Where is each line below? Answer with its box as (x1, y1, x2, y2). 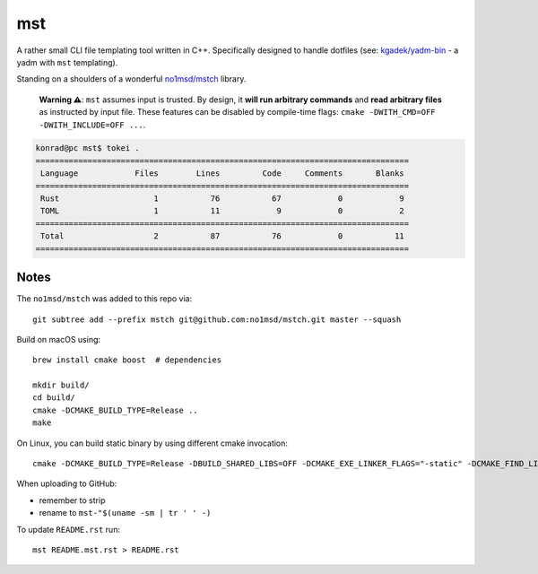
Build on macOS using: (16, 334, 101, 344)
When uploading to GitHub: (16, 478, 117, 489)
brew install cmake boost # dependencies (32, 355, 222, 365)
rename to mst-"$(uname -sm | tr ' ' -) (39, 508, 212, 518)
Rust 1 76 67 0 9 (40, 194, 405, 204)
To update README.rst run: (16, 524, 121, 535)
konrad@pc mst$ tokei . (35, 143, 141, 153)
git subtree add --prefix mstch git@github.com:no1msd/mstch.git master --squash (32, 314, 402, 325)
